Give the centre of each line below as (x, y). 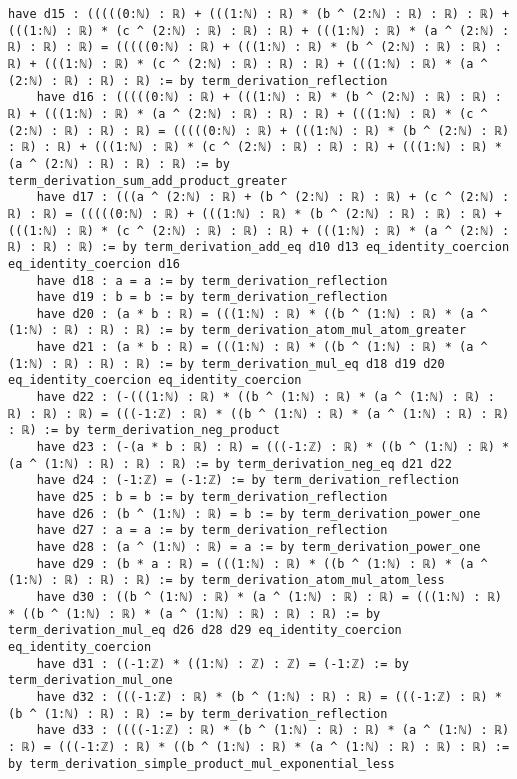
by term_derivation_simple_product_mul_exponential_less (201, 763)
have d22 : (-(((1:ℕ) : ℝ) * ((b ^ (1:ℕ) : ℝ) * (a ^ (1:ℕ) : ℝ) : (265, 397)
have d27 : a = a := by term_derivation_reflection (212, 530)
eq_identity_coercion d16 (94, 263)
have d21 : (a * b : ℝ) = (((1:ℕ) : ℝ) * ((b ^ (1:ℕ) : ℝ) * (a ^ (262, 347)
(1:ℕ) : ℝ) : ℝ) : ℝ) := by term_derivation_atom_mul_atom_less (226, 580)
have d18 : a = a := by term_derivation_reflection (212, 280)
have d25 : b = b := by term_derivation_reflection (212, 497)
